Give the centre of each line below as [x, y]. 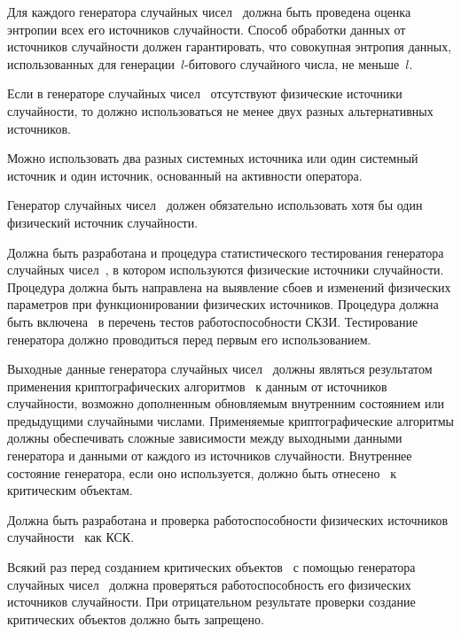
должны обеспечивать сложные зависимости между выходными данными [205, 438]
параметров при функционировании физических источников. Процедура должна [223, 304]
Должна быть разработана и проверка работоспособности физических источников [228, 519]
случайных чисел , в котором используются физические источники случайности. [226, 270]
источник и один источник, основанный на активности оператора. [185, 175]
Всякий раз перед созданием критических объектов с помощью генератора [211, 567]
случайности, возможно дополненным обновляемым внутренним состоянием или [226, 403]
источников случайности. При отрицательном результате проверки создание [211, 602]
